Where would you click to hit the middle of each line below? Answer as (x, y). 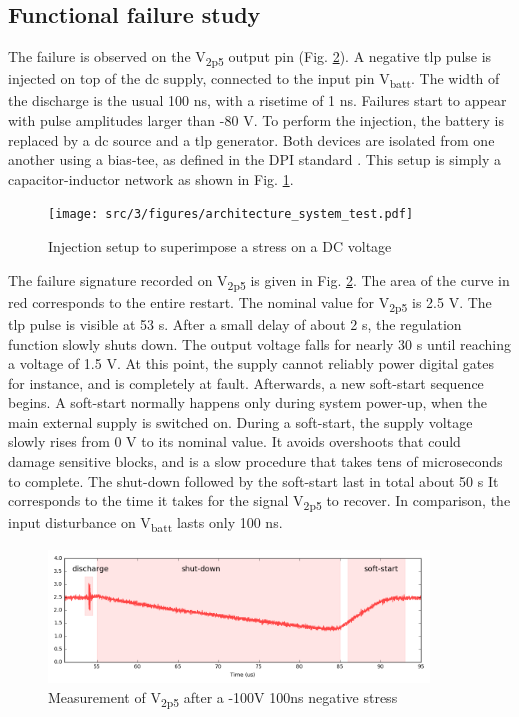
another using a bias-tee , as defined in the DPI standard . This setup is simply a (255, 159)
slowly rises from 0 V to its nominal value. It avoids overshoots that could (234, 441)
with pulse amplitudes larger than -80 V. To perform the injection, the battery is (256, 120)
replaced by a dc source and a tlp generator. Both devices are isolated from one (251, 139)
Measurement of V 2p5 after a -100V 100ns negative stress (223, 698)
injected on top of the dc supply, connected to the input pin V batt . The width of (254, 80)
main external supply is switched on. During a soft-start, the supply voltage (240, 421)
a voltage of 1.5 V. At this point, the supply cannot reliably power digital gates (251, 363)
